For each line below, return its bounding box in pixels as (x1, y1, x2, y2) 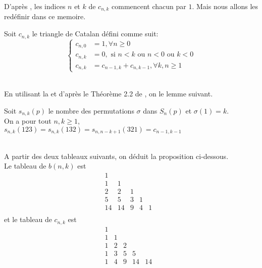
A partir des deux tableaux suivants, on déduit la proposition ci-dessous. (4, 150, 229, 161)
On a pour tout (4, 116, 51, 126)
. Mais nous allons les (192, 1, 258, 11)
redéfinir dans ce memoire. (4, 11, 86, 22)
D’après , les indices (4, 1, 66, 11)
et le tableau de (4, 214, 52, 225)
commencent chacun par (112, 1, 186, 11)
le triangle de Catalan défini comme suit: (32, 28, 159, 39)
